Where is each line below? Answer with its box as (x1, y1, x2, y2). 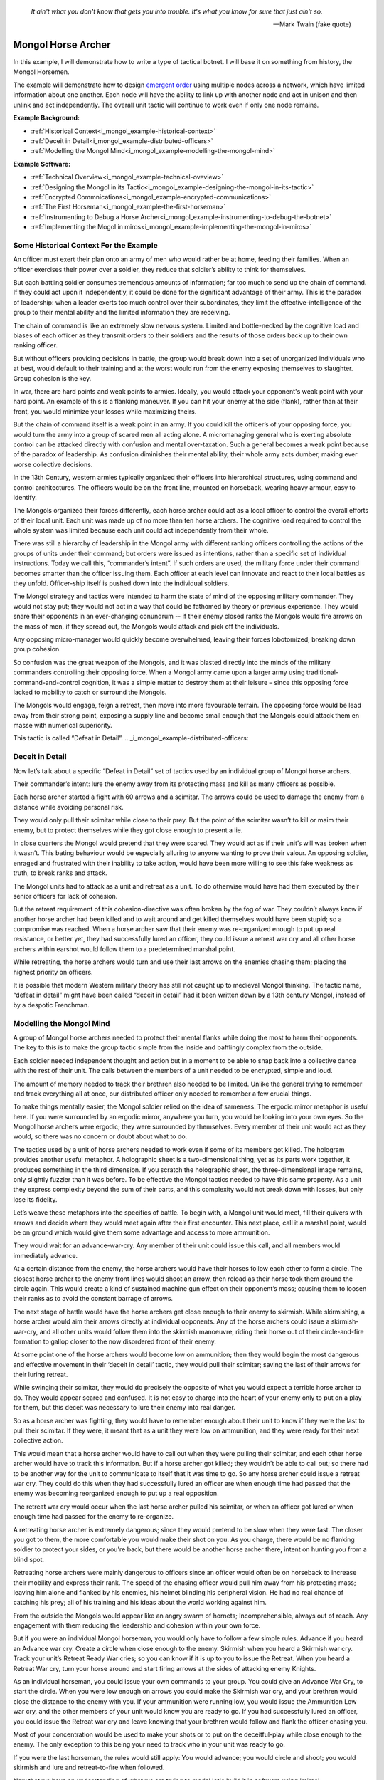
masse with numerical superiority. (13, 721, 113, 730)
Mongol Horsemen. (13, 68, 70, 76)
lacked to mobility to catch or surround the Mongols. (13, 688, 167, 696)
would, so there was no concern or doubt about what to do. (13, 1132, 188, 1141)
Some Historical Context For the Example (13, 240, 158, 250)
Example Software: (13, 159, 71, 168)
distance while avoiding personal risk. (13, 802, 124, 811)
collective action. (13, 1436, 63, 1445)
